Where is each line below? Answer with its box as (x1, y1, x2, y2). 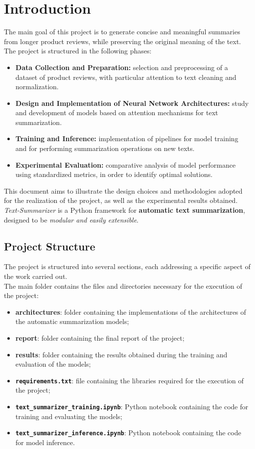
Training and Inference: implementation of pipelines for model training (15, 133, 238, 144)
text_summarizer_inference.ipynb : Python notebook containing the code (15, 427, 241, 438)
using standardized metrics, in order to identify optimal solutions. (15, 169, 213, 179)
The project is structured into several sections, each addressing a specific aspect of (4, 261, 251, 272)
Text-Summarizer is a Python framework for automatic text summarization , (4, 205, 245, 215)
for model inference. (15, 437, 75, 447)
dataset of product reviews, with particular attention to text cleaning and (15, 72, 236, 82)
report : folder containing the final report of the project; (15, 332, 185, 343)
